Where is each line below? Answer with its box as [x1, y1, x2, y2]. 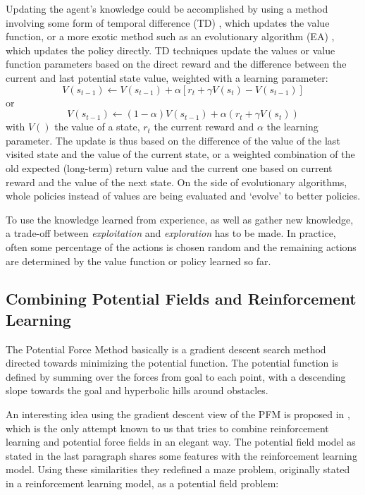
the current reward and [154, 119, 254, 134]
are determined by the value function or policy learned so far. [6, 253, 271, 268]
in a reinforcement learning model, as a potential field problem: [6, 476, 279, 491]
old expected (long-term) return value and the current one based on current [6, 160, 333, 175]
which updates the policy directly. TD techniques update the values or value [6, 42, 335, 57]
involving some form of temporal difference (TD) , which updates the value [6, 15, 330, 30]
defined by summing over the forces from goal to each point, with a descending [6, 369, 346, 384]
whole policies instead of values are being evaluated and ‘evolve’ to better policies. [6, 188, 361, 203]
